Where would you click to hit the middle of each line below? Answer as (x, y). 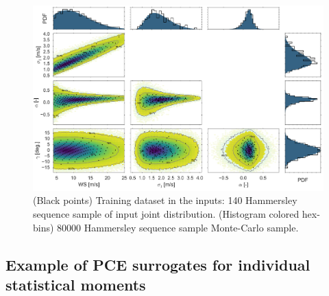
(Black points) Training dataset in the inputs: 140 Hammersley (165, 200)
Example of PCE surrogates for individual (158, 264)
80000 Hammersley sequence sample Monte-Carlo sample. (178, 227)
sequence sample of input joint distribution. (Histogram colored (166, 214)
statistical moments (76, 284)
